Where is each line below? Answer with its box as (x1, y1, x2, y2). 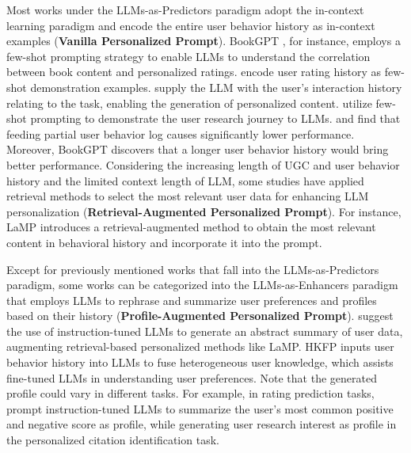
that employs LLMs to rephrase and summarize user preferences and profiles (6, 291, 377, 308)
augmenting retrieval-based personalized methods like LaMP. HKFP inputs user (6, 338, 394, 355)
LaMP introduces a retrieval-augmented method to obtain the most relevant (6, 219, 376, 235)
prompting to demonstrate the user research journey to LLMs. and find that (30, 110, 401, 127)
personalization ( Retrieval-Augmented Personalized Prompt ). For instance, (6, 203, 401, 219)
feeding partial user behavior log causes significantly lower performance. (6, 125, 355, 142)
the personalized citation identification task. (6, 432, 219, 448)
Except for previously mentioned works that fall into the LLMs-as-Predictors (6, 261, 379, 277)
